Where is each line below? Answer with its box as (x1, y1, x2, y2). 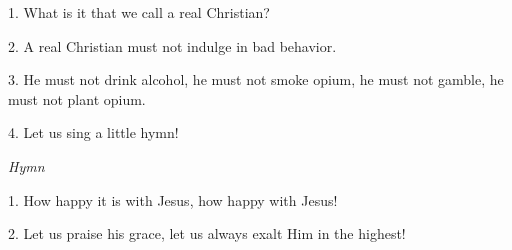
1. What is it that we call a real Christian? (8, 2, 270, 22)
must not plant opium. (8, 88, 146, 109)
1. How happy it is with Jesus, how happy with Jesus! (8, 189, 338, 210)
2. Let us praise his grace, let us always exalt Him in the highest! (8, 223, 406, 244)
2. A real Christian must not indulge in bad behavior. (8, 35, 337, 56)
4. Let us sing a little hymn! (8, 122, 179, 143)
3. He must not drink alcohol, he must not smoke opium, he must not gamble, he (8, 69, 504, 90)
